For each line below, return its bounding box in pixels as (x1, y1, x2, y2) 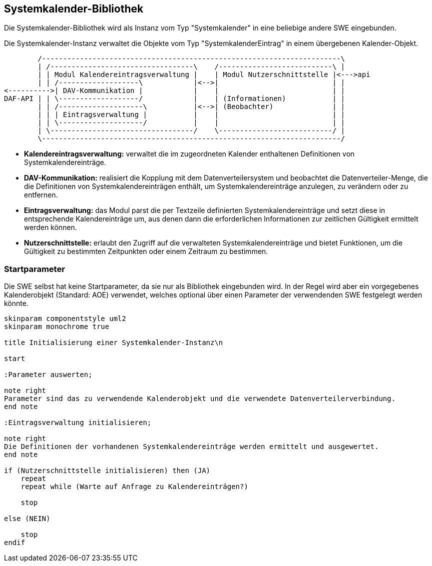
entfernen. (24, 190, 58, 199)
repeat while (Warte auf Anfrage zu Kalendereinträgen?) (20, 482, 248, 491)
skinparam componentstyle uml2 (4, 314, 126, 323)
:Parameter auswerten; (4, 370, 93, 379)
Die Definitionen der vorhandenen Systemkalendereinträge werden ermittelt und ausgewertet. (4, 442, 379, 451)
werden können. (24, 223, 77, 232)
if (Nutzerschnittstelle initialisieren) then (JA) (4, 466, 211, 475)
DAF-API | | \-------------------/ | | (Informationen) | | (4, 94, 345, 103)
